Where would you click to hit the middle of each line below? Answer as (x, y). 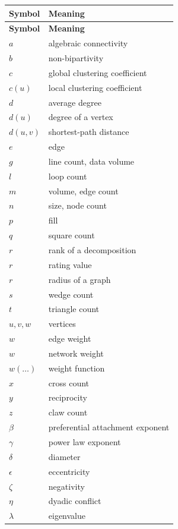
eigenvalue (67, 516)
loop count (68, 176)
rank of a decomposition (92, 250)
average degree (75, 102)
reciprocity (68, 397)
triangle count (74, 309)
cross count (69, 382)
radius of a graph (80, 279)
